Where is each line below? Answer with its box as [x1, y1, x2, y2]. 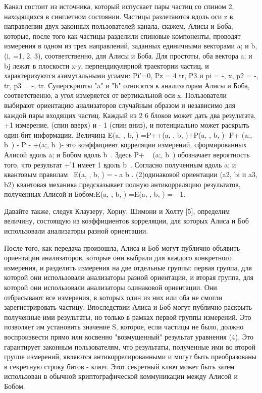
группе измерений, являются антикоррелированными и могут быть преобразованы [4, 351, 257, 362]
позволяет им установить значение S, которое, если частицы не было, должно [4, 321, 244, 332]
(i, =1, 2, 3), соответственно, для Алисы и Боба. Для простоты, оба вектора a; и [4, 50, 252, 61]
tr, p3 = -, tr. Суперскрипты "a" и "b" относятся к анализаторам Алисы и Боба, [4, 80, 250, 90]
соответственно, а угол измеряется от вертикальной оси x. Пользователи [4, 90, 227, 100]
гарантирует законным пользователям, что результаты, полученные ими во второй [4, 341, 256, 352]
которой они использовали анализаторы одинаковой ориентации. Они [4, 282, 217, 293]
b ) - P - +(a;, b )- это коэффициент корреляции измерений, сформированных [4, 139, 247, 150]
